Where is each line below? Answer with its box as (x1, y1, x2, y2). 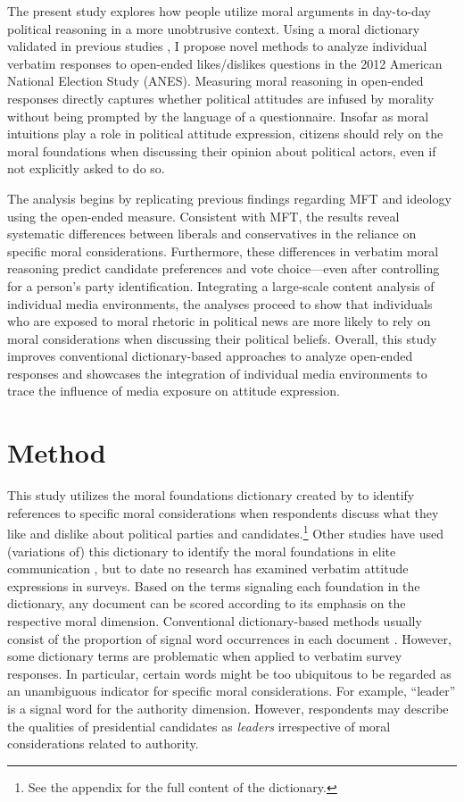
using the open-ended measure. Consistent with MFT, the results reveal (7, 206, 400, 225)
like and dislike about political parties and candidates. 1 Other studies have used (7, 522, 444, 543)
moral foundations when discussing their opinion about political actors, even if (7, 141, 436, 160)
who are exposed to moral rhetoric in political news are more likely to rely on (7, 312, 431, 330)
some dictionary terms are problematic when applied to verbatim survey (7, 647, 402, 665)
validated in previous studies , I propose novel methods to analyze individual (7, 37, 427, 55)
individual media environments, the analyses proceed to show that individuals (7, 294, 433, 313)
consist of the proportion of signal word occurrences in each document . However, (7, 629, 452, 647)
